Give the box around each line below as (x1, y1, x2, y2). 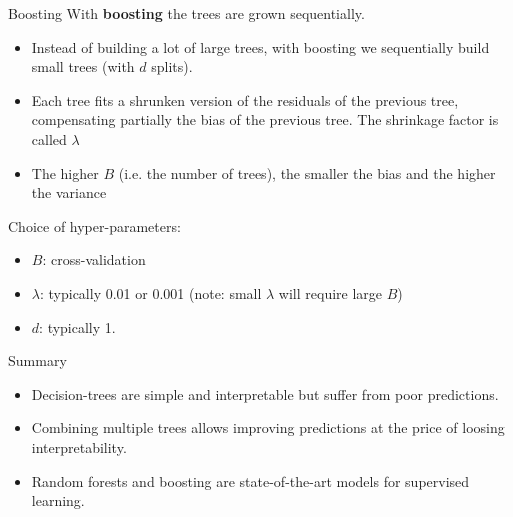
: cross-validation (42, 249, 146, 270)
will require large (278, 282, 383, 303)
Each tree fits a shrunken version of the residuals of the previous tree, (31, 89, 459, 110)
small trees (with (31, 56, 135, 77)
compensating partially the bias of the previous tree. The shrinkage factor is (31, 109, 499, 130)
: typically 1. (39, 316, 116, 337)
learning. (31, 490, 85, 511)
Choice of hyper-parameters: (8, 215, 181, 236)
